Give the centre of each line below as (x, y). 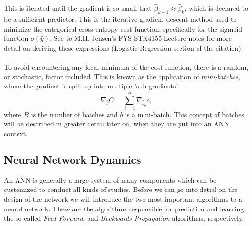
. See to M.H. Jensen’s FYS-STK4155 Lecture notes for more (141, 38)
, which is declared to (216, 8)
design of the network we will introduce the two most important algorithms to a (123, 199)
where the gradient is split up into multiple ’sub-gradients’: (92, 86)
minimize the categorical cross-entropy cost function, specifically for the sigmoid (123, 28)
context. (16, 133)
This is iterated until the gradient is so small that (78, 8)
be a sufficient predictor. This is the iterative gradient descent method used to (120, 19)
